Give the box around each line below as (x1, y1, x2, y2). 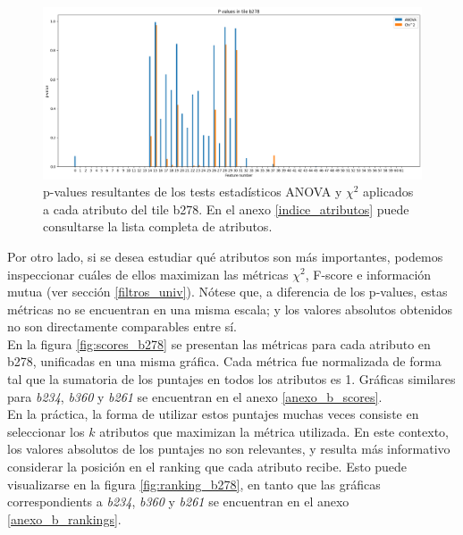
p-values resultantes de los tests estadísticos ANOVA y (43, 182, 342, 201)
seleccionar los (7, 422, 85, 440)
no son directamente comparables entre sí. (7, 317, 237, 336)
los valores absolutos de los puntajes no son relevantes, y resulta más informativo (7, 439, 450, 458)
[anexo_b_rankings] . (7, 509, 122, 528)
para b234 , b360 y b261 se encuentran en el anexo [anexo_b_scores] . (7, 387, 383, 405)
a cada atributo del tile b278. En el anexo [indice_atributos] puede (43, 199, 409, 218)
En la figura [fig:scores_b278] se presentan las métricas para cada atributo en (7, 334, 431, 353)
